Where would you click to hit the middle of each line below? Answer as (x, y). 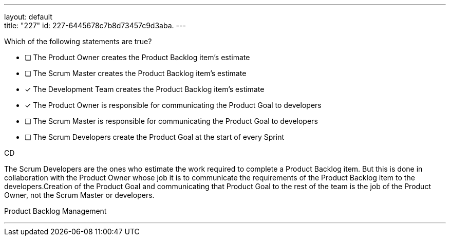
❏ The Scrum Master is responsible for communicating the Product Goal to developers (171, 121)
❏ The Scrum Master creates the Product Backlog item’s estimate (136, 73)
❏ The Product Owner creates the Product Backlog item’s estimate (137, 57)
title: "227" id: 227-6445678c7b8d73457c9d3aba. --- (95, 25)
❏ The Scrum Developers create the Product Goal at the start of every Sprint (155, 137)
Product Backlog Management (55, 211)
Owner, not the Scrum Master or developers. (79, 195)
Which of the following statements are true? (78, 41)
